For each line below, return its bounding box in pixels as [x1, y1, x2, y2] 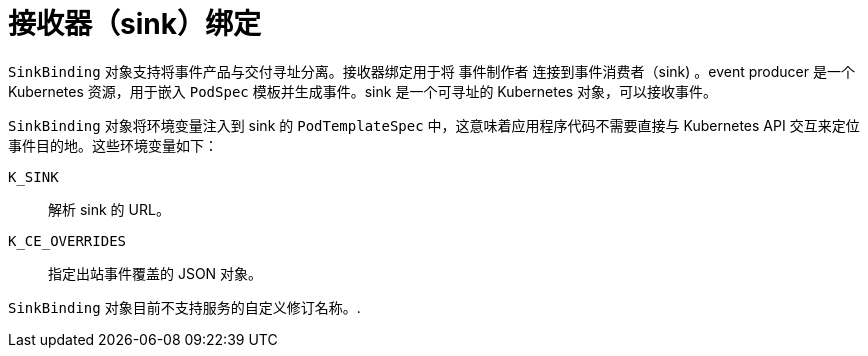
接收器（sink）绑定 [8, 7, 261, 41]
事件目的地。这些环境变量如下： [8, 136, 218, 154]
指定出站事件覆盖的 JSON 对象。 [48, 264, 263, 282]
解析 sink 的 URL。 [48, 200, 170, 218]
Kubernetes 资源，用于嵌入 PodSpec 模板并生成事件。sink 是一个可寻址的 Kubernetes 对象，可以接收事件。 [8, 82, 718, 100]
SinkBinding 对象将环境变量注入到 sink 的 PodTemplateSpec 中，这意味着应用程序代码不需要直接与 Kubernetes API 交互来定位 [8, 116, 860, 134]
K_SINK [8, 168, 59, 185]
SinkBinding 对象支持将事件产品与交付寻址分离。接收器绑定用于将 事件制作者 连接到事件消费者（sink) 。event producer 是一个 [8, 62, 855, 80]
